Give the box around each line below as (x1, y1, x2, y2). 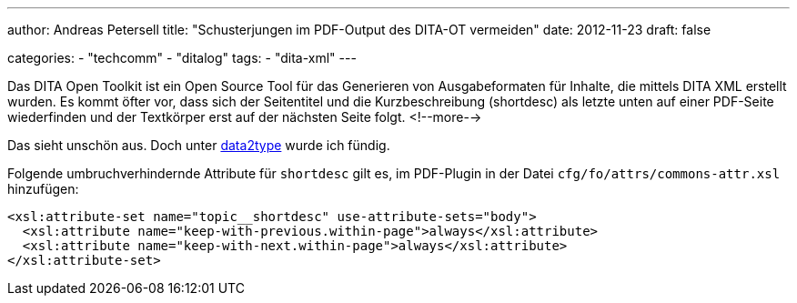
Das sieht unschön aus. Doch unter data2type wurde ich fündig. (7, 137, 390, 153)
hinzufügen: (7, 181, 79, 197)
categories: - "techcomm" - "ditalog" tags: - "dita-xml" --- (7, 50, 357, 66)
